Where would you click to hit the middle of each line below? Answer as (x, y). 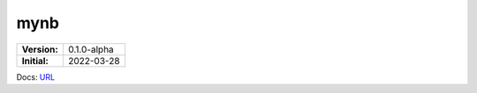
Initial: (35, 61)
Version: (40, 49)
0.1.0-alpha (91, 49)
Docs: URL (36, 77)
